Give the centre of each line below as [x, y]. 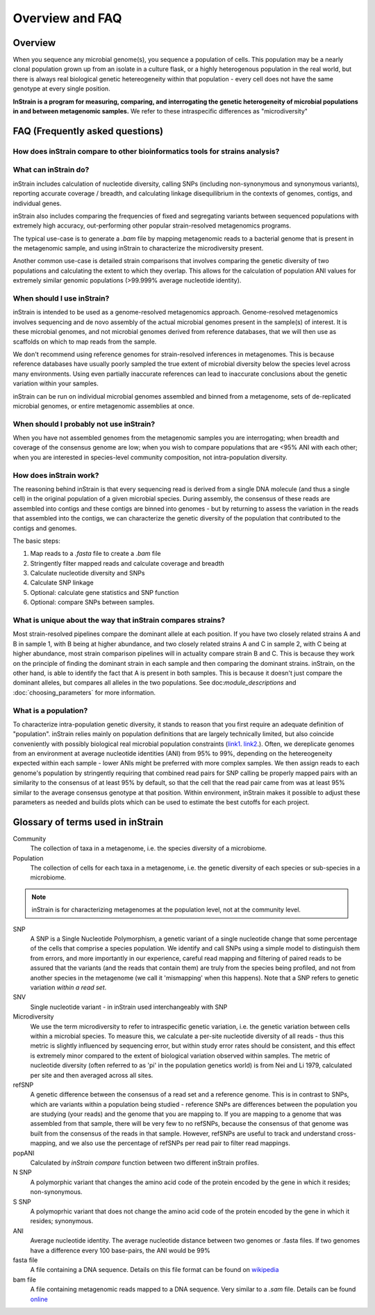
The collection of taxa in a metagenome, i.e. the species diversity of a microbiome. [149, 848]
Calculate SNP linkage [62, 583]
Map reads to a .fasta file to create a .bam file [95, 554]
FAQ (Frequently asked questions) [88, 131]
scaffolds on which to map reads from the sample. [85, 342]
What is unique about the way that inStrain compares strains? [119, 621]
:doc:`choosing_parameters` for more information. [84, 692]
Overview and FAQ [67, 18]
